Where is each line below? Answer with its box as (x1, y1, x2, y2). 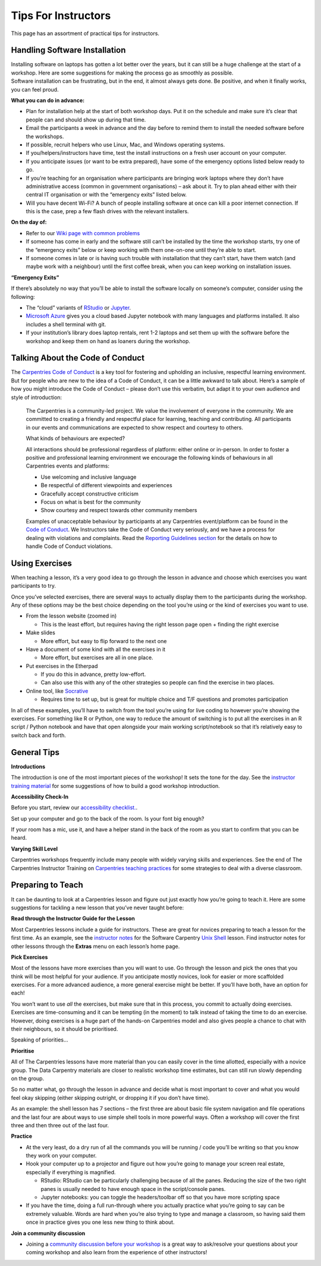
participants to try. (11, 582, 56, 590)
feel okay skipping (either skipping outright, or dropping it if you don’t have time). (11, 1094, 210, 1101)
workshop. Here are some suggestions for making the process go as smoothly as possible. (11, 69, 234, 76)
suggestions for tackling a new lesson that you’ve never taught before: (11, 904, 184, 911)
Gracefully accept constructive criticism (40, 490, 139, 497)
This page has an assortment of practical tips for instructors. (11, 30, 160, 37)
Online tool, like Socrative (26, 687, 89, 694)
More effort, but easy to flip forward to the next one (40, 637, 167, 644)
